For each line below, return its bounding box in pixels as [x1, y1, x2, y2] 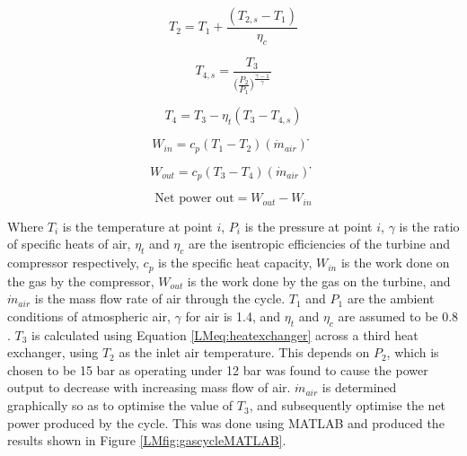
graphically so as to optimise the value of [7, 396, 233, 415]
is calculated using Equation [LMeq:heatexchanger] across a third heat [31, 325, 419, 344]
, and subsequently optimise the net [249, 396, 446, 415]
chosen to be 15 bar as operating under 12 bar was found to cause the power [7, 360, 428, 379]
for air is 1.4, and [185, 306, 281, 325]
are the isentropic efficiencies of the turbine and [189, 234, 451, 253]
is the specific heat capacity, [158, 253, 313, 272]
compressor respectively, [7, 253, 139, 272]
